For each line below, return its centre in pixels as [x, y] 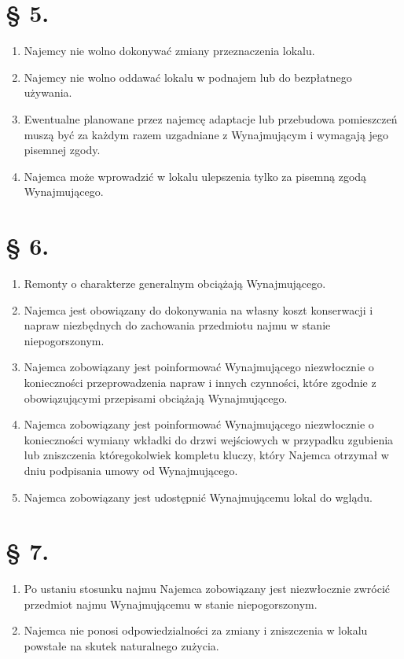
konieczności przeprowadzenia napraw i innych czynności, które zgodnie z [200, 382]
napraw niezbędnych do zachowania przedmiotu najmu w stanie [177, 325]
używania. [48, 92]
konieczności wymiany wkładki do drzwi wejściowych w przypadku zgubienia [209, 439]
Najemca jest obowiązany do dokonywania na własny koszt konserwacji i [198, 309]
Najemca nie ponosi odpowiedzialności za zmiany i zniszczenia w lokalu [196, 630]
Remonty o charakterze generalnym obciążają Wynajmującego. [175, 283]
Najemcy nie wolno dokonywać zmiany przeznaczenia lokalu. [169, 51]
